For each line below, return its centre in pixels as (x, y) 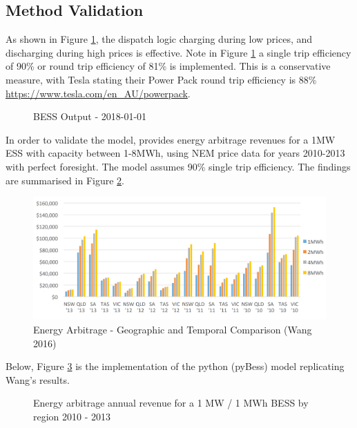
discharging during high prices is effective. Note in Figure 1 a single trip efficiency (178, 52)
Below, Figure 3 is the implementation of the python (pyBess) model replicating (175, 366)
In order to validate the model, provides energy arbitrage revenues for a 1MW (171, 139)
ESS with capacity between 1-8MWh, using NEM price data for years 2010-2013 (175, 153)
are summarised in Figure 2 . (65, 180)
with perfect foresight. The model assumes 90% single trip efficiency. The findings (178, 166)
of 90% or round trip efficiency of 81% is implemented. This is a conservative (168, 66)
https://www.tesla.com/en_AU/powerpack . (98, 93)
